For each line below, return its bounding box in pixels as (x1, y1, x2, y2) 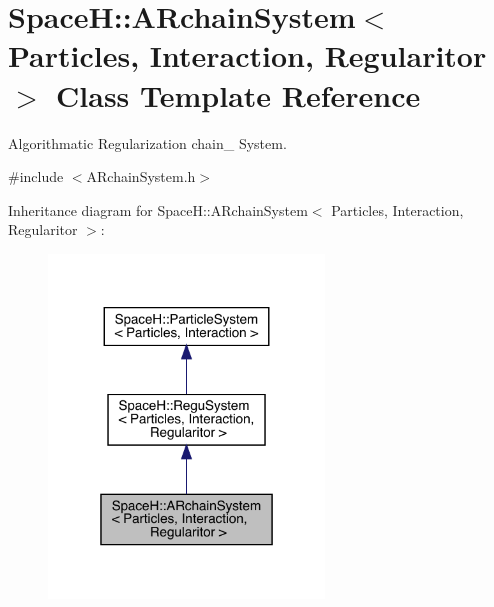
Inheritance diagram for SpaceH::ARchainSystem (8, 199, 308, 220)
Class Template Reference (56, 74, 421, 115)
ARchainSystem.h (86, 166, 196, 187)
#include (8, 166, 64, 187)
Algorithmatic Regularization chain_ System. (8, 132, 287, 153)
